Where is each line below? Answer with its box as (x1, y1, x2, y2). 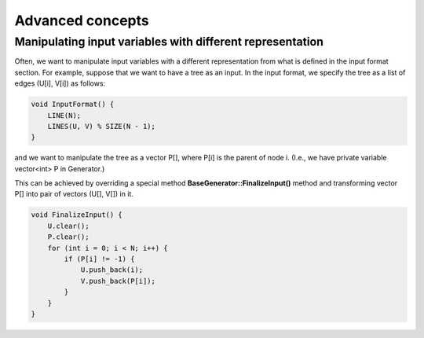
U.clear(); (47, 221, 90, 230)
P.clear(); (47, 233, 90, 241)
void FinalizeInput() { (31, 211, 123, 219)
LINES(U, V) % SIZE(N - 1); (47, 122, 156, 130)
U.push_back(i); (80, 266, 144, 274)
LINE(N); (47, 111, 82, 119)
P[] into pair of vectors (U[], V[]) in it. (14, 189, 133, 199)
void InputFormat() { (31, 100, 115, 109)
